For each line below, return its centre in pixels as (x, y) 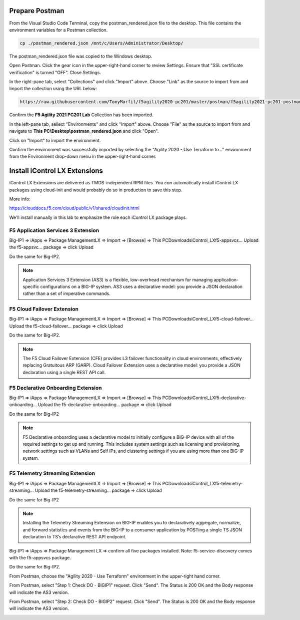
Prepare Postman (37, 11)
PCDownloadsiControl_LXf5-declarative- (204, 398)
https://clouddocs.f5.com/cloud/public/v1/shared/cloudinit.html (74, 208)
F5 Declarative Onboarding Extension (55, 388)
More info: (20, 199)
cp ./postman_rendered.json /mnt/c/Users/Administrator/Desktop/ (101, 43)
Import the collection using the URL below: (53, 89)
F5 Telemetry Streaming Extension (52, 473)
